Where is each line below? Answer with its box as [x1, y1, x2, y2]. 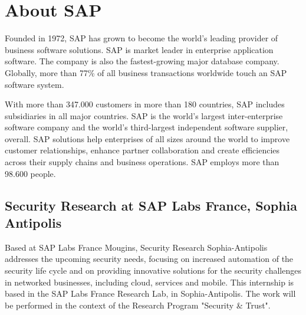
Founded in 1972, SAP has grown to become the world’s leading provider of [5, 32, 278, 44]
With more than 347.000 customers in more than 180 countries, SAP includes [5, 98, 285, 110]
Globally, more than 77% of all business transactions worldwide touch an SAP [5, 66, 287, 78]
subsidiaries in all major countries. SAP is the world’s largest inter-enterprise [5, 109, 283, 122]
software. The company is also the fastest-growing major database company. [5, 55, 279, 67]
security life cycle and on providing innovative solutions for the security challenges [5, 264, 301, 277]
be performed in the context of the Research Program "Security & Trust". [5, 298, 271, 311]
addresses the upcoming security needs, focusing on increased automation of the [5, 252, 294, 265]
